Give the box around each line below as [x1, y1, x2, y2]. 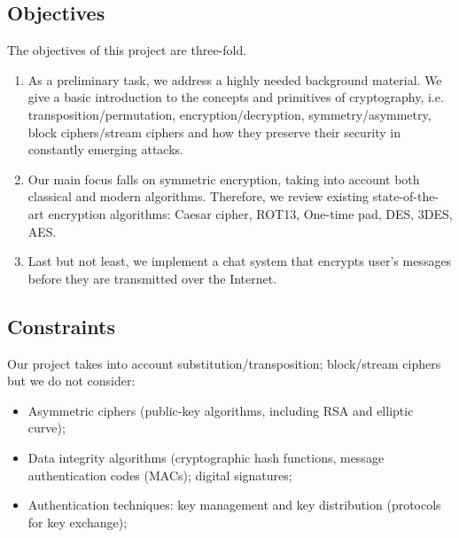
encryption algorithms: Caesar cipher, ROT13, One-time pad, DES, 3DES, [48, 204, 453, 222]
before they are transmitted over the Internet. [27, 269, 277, 287]
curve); [27, 418, 66, 437]
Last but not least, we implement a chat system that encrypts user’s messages [27, 252, 452, 270]
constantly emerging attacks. [27, 140, 183, 159]
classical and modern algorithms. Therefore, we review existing [27, 187, 370, 206]
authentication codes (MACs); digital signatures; [27, 465, 292, 484]
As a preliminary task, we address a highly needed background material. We [27, 70, 442, 89]
